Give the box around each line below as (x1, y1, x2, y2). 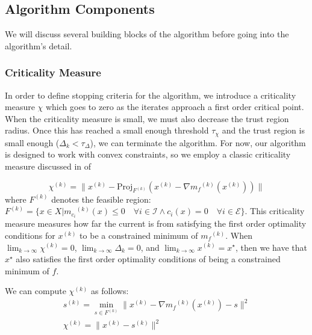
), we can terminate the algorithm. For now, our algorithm (90, 136, 306, 149)
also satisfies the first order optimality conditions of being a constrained (16, 253, 281, 265)
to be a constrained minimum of (80, 229, 198, 241)
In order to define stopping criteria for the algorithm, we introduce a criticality (5, 88, 296, 101)
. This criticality (245, 204, 305, 217)
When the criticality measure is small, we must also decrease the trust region (5, 112, 289, 124)
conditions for (5, 229, 55, 241)
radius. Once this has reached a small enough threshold (5, 124, 209, 137)
